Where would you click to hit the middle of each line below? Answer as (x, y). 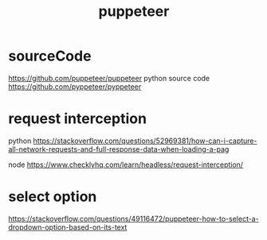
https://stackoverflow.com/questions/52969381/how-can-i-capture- (145, 141)
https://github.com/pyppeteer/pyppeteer (75, 87)
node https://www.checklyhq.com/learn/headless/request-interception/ (126, 165)
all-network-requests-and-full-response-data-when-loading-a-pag (119, 149)
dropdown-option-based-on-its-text (68, 227)
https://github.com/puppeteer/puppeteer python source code (109, 78)
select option (53, 197)
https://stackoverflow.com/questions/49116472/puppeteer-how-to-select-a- (133, 219)
